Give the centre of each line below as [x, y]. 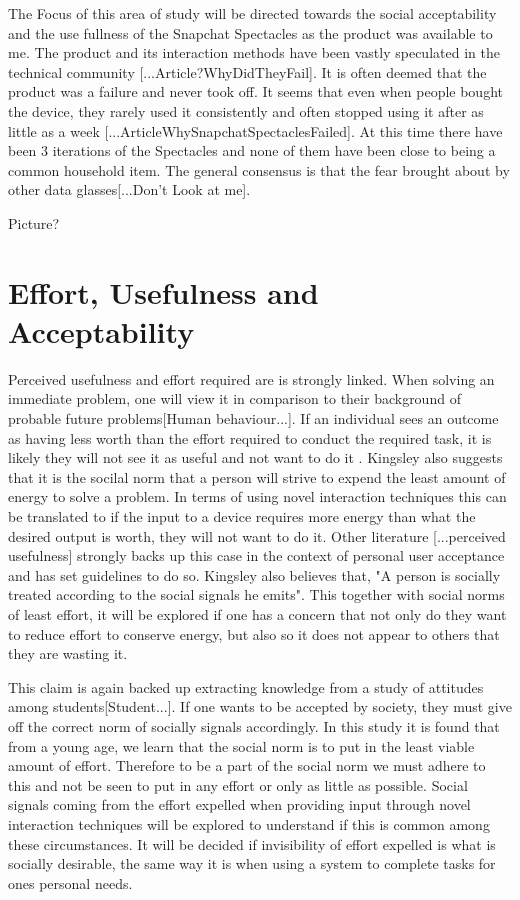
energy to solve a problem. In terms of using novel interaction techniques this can [257, 496]
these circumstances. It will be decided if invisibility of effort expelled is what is [252, 843]
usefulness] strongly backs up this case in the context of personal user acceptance [256, 555]
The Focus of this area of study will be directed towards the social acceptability [252, 13]
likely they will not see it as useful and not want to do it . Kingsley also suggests [255, 457]
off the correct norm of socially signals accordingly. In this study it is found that [254, 725]
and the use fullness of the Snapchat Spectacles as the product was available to [250, 32]
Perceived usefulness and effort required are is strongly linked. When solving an [251, 378]
